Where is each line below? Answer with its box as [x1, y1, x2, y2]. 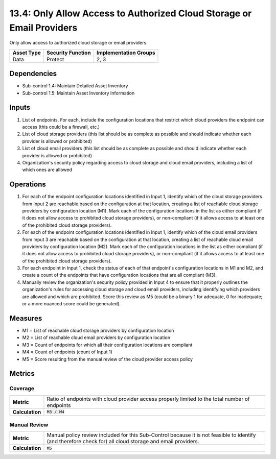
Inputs [9, 103, 31, 112]
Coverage [9, 385, 35, 392]
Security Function [47, 49, 91, 56]
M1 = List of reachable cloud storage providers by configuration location [22, 327, 174, 333]
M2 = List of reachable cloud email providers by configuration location [22, 334, 171, 341]
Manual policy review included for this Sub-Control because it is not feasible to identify [47, 431, 256, 439]
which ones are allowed [22, 166, 73, 173]
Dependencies [9, 69, 57, 78]
